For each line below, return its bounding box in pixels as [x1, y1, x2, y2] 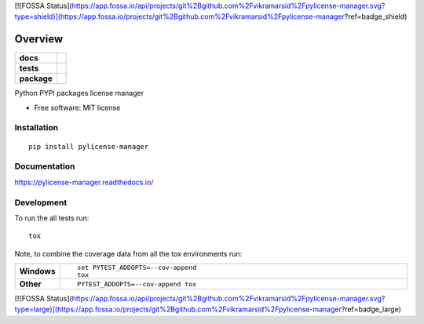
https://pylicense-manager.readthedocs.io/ [14, 177, 154, 187]
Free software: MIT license [34, 103, 121, 112]
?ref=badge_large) [341, 304, 402, 314]
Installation [14, 122, 59, 133]
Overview [14, 32, 64, 46]
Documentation [14, 161, 75, 172]
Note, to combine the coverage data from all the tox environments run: [14, 249, 243, 258]
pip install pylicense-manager [28, 142, 149, 151]
